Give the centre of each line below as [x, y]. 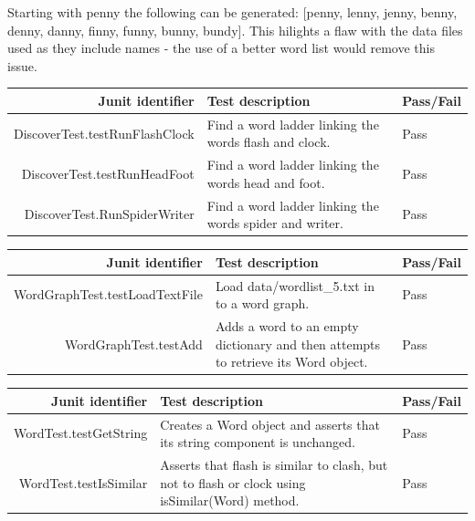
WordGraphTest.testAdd [134, 344]
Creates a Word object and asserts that [270, 424]
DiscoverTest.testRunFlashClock [104, 133]
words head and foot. [266, 182]
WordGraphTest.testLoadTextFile [108, 294]
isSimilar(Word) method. [230, 500]
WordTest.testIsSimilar [83, 482]
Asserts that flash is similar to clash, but [274, 465]
